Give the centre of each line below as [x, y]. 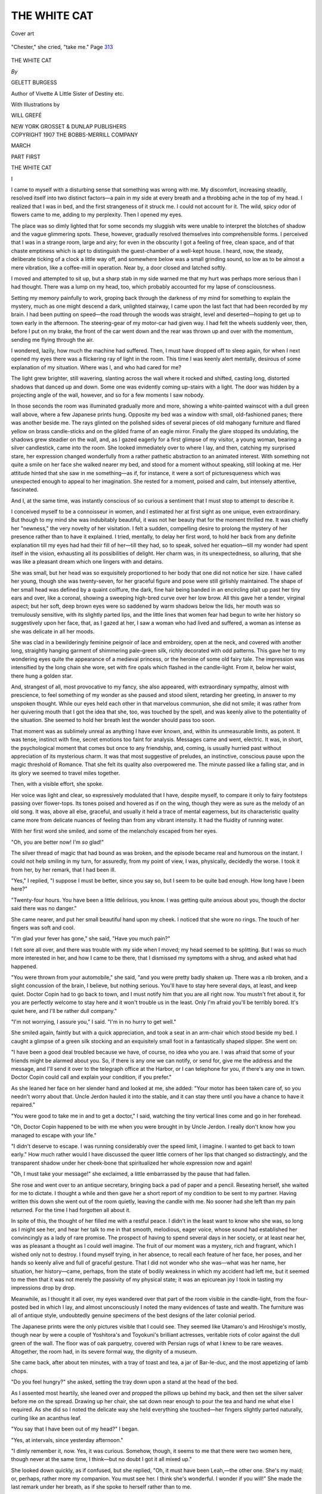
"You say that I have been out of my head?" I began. [75, 1429]
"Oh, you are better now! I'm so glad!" [58, 842]
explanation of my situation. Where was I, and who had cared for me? [96, 367]
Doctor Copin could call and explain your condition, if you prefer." [92, 1077]
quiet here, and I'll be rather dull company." [64, 1011]
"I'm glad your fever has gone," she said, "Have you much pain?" [91, 939]
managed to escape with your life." [54, 1135]
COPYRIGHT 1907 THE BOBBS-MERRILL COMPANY [75, 135]
